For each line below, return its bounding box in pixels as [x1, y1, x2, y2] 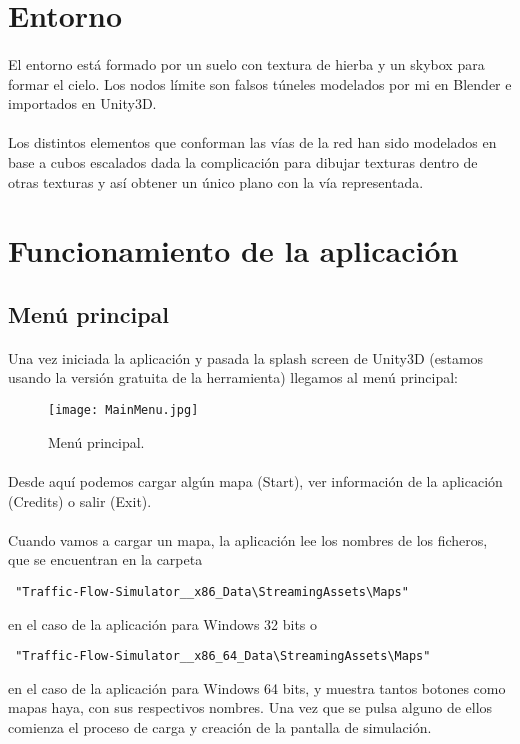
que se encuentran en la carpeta [8, 549, 203, 570]
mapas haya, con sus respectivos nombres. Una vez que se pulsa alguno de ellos [8, 697, 493, 718]
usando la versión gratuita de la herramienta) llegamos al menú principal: [8, 367, 459, 388]
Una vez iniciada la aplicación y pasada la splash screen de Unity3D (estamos [8, 347, 484, 368]
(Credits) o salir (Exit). [8, 490, 152, 511]
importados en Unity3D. [8, 93, 157, 114]
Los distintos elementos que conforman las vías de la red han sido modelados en [8, 132, 497, 153]
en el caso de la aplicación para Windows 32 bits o [8, 613, 318, 634]
